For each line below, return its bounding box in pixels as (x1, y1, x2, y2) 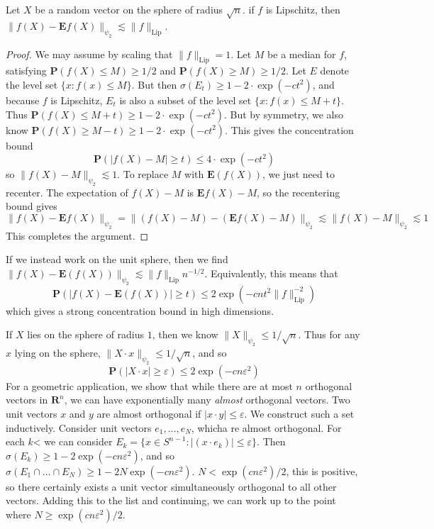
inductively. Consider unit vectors (6, 420, 152, 435)
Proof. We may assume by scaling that (6, 46, 173, 61)
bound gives (6, 199, 57, 213)
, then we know (152, 327, 218, 342)
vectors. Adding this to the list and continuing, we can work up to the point (6, 493, 336, 508)
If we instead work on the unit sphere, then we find (6, 252, 228, 267)
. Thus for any (298, 327, 360, 342)
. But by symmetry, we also (224, 106, 343, 121)
